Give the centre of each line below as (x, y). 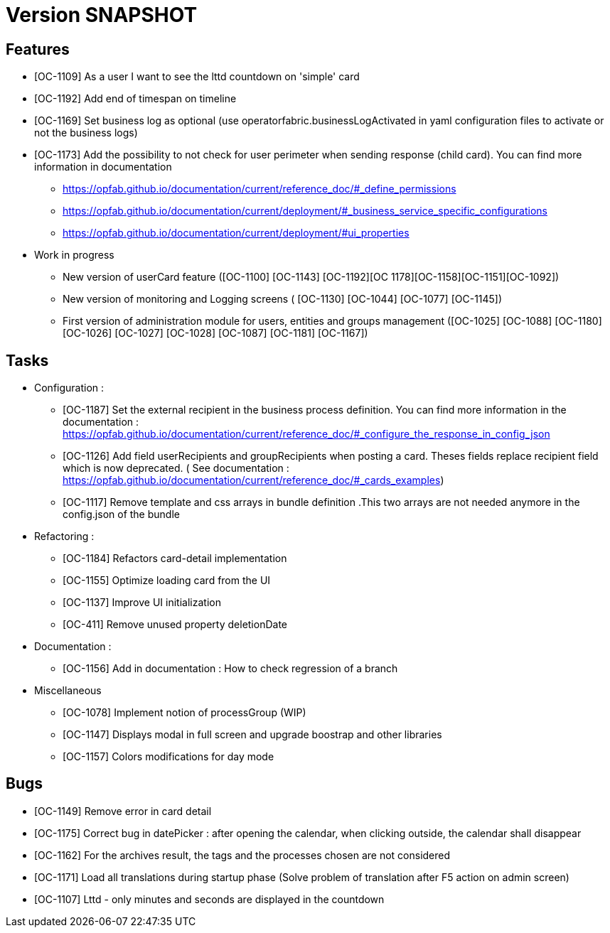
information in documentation (103, 167)
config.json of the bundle (121, 514)
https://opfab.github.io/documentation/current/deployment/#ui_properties (236, 233)
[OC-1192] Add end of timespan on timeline (135, 99)
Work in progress (74, 255)
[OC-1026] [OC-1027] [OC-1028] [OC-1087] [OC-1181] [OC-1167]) (215, 333)
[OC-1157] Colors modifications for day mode (168, 757)
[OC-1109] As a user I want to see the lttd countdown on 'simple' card (197, 77)
